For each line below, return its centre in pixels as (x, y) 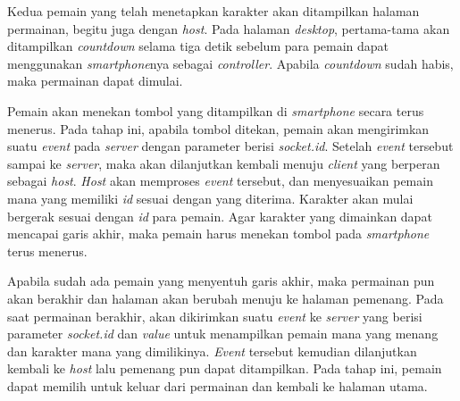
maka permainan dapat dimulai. (95, 81)
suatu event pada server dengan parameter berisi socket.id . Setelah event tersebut (230, 146)
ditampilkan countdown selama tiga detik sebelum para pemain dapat (198, 46)
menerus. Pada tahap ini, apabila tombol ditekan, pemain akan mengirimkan (218, 128)
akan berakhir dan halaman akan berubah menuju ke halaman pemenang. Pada (226, 298)
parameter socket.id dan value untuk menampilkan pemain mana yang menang (223, 334)
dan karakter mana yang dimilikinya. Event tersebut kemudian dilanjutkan (212, 351)
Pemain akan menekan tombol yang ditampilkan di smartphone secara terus (216, 110)
